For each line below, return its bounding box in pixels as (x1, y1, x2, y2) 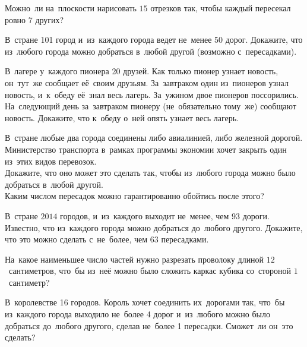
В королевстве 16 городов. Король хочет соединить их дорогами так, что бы (5, 296, 285, 308)
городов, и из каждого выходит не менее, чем (60, 209, 229, 222)
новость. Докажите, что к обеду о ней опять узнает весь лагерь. (5, 111, 239, 124)
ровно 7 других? (5, 13, 64, 26)
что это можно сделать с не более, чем (5, 233, 148, 245)
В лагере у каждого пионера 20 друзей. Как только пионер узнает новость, (5, 65, 278, 77)
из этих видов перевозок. (5, 154, 97, 167)
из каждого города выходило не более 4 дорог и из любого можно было (5, 308, 270, 320)
